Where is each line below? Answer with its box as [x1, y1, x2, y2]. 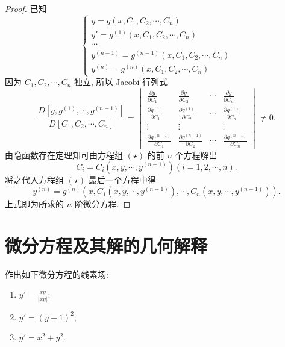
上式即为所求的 [5, 198, 64, 210]
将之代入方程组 [5, 173, 64, 186]
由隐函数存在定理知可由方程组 [5, 148, 123, 161]
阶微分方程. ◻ [74, 198, 131, 210]
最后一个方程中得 [88, 173, 156, 186]
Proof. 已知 [5, 2, 47, 14]
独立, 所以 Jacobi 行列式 [74, 75, 168, 88]
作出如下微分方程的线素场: [5, 267, 108, 280]
